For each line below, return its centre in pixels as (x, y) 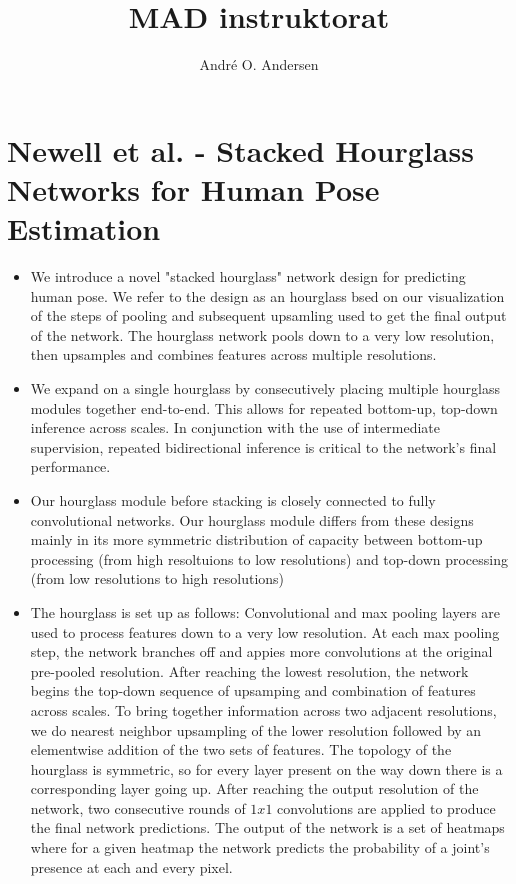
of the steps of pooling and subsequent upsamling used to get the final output (268, 315)
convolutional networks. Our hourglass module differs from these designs (252, 519)
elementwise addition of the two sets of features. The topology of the (241, 749)
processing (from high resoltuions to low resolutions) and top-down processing (269, 558)
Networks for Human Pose (193, 188)
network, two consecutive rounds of (138, 807)
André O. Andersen (259, 64)
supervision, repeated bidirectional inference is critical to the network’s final (263, 446)
